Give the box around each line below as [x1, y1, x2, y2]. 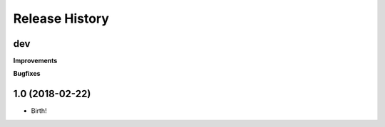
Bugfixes [13, 70, 41, 78]
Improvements [13, 57, 58, 65]
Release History [13, 11, 110, 26]
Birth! [31, 106, 47, 115]
